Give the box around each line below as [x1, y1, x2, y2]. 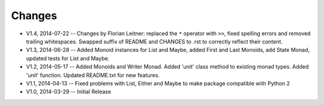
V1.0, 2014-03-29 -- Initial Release [26, 88, 112, 95]
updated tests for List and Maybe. [26, 54, 110, 62]
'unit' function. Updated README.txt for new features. [26, 72, 160, 79]
